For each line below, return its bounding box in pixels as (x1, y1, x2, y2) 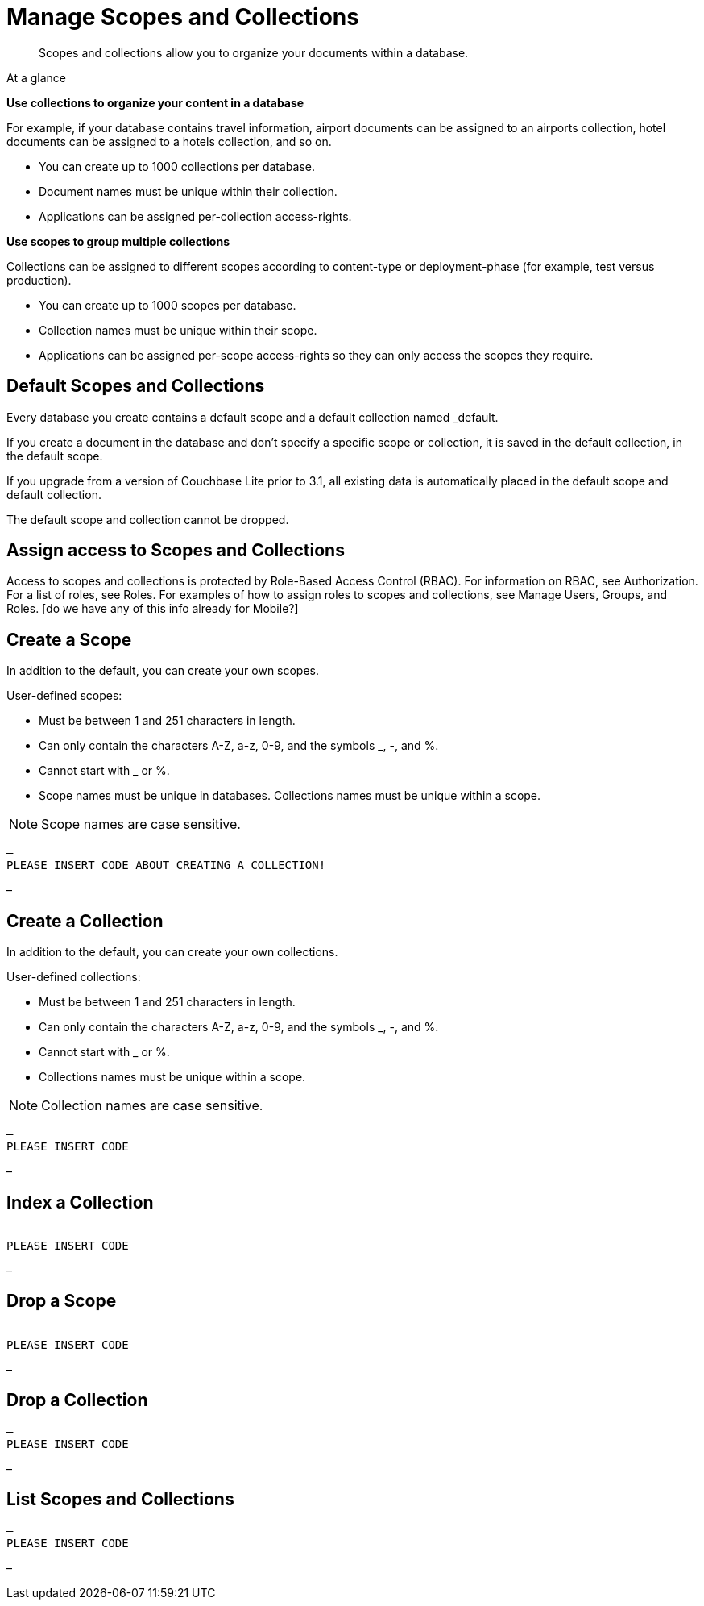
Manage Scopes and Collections (6, 3, 359, 31)
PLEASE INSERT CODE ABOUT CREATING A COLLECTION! (6, 859, 326, 872)
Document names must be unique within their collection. (39, 184, 338, 198)
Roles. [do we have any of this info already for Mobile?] (6, 601, 299, 616)
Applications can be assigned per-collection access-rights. (39, 209, 352, 223)
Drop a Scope (6, 1291, 117, 1312)
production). (6, 273, 72, 287)
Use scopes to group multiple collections (6, 234, 230, 248)
